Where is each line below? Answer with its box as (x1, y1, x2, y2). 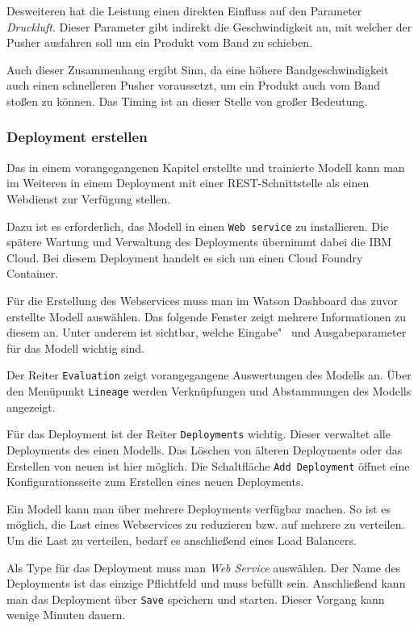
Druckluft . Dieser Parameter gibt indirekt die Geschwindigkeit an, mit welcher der (6, 18, 412, 35)
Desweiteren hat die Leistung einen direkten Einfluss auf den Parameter (6, 2, 362, 19)
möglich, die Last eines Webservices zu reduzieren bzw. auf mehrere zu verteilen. (6, 516, 405, 533)
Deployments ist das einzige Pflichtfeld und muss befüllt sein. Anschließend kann (6, 575, 406, 592)
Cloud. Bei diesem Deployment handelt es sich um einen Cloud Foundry (6, 249, 363, 266)
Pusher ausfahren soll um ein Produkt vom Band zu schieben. (6, 34, 313, 51)
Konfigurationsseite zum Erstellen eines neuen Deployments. (6, 473, 304, 490)
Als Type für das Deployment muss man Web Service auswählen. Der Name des (6, 559, 401, 576)
